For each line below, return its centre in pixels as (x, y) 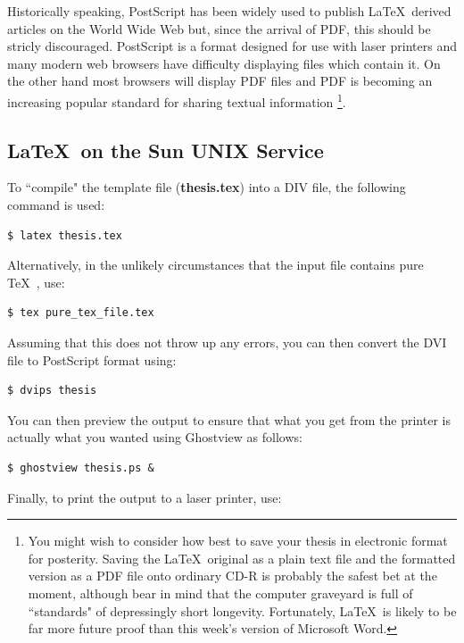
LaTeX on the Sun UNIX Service (166, 150)
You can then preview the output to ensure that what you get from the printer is (229, 419)
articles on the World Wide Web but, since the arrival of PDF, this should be (219, 28)
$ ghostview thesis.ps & (81, 468)
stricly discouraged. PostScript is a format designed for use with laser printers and (232, 46)
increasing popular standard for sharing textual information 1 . (177, 100)
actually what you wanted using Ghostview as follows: (155, 437)
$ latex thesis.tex (65, 235)
